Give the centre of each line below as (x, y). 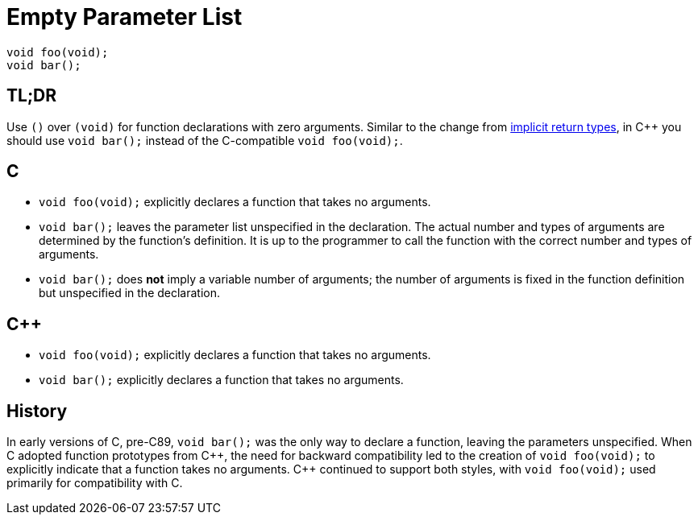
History (37, 411)
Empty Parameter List (125, 17)
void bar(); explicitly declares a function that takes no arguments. (221, 380)
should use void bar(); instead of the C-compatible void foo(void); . (205, 140)
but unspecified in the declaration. (130, 293)
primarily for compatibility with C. (95, 483)
